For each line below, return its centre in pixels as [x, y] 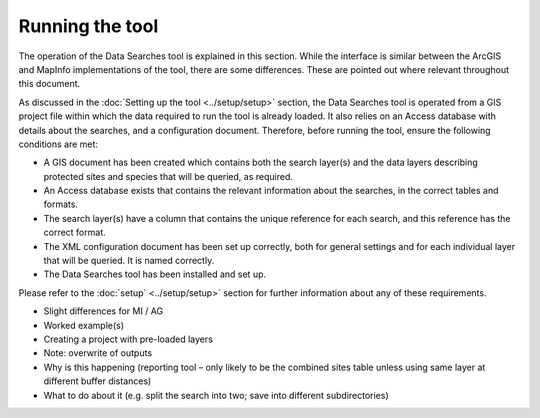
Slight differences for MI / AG [103, 311]
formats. [61, 204]
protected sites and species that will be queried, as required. [168, 176]
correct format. [74, 232]
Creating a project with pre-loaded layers [128, 339]
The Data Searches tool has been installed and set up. [155, 274]
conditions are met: [58, 144]
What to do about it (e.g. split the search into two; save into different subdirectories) [216, 395]
